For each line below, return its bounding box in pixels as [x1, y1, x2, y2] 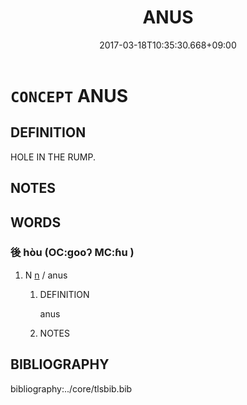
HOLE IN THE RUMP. [10, 151, 96, 163]
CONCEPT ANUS [10, 84, 129, 107]
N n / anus [24, 269, 68, 281]
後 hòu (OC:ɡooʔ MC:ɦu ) [10, 246, 135, 260]
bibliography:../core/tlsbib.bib [10, 382, 133, 395]
